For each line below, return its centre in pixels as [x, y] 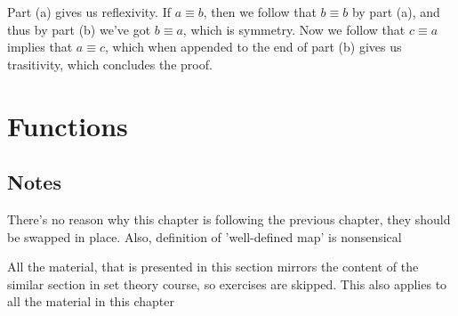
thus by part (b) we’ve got [79, 29]
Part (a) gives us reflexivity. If [89, 12]
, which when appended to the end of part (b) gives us [253, 47]
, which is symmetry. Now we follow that [294, 29]
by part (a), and [396, 12]
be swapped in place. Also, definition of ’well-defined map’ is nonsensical [205, 236]
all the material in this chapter [91, 301]
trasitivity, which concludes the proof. [110, 64]
